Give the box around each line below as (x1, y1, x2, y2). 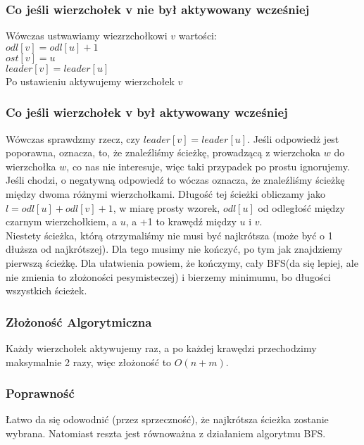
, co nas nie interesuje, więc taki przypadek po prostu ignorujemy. (66, 158, 350, 173)
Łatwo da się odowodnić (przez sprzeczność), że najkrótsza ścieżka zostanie (6, 412, 329, 427)
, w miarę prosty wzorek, (113, 200, 220, 215)
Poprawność (6, 384, 75, 402)
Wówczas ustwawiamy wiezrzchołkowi (6, 28, 168, 43)
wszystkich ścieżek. (6, 283, 87, 298)
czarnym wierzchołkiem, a (6, 214, 117, 229)
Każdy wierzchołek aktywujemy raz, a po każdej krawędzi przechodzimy (6, 340, 317, 355)
